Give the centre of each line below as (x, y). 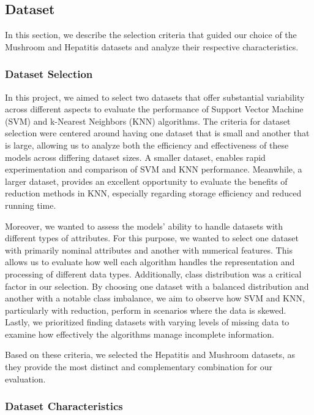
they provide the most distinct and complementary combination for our (139, 367)
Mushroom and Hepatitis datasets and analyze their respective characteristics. (152, 46)
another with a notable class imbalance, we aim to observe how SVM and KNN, (155, 298)
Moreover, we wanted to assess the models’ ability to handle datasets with (144, 226)
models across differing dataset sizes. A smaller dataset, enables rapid (135, 157)
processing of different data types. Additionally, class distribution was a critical (153, 273)
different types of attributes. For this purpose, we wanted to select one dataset (152, 238)
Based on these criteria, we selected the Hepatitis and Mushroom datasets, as (150, 355)
